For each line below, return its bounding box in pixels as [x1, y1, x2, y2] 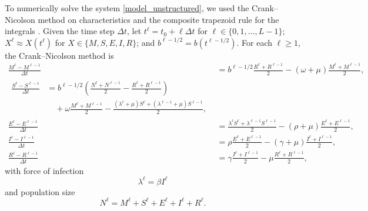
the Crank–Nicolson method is [5, 49, 114, 61]
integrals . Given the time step [5, 25, 115, 37]
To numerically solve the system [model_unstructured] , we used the [5, 2, 249, 14]
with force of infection [5, 164, 84, 176]
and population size [5, 185, 75, 197]
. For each [236, 36, 273, 48]
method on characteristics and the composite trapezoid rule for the [38, 13, 279, 25]
